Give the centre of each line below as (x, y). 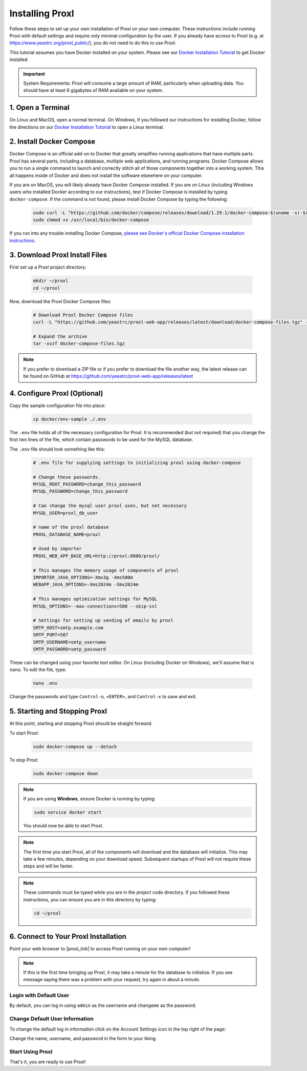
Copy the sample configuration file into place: (58, 406)
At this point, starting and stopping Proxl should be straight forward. (81, 723)
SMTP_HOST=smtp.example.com (68, 628)
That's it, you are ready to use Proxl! (48, 1062)
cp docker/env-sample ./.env (70, 419)
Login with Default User (39, 996)
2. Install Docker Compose (52, 142)
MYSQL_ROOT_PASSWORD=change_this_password (87, 484)
